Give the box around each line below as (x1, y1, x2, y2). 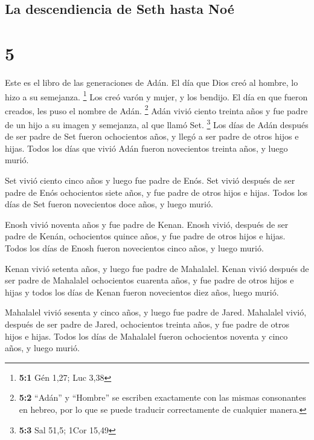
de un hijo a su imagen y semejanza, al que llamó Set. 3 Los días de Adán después (5, 117, 309, 131)
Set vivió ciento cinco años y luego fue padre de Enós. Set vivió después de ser (5, 174, 295, 187)
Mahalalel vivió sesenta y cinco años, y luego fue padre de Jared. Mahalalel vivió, (5, 306, 307, 319)
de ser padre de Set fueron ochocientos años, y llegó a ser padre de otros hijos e (5, 130, 299, 143)
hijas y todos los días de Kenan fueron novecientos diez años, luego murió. (5, 285, 279, 298)
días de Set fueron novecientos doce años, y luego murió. (5, 198, 213, 210)
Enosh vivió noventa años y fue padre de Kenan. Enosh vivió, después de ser (5, 218, 289, 230)
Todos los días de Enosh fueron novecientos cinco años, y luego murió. (5, 242, 264, 254)
